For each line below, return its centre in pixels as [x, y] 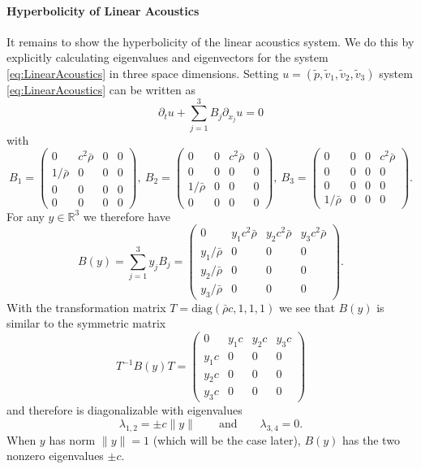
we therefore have [127, 216]
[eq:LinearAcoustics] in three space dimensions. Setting [143, 73]
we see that [307, 307]
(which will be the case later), [227, 439]
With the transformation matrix [86, 307]
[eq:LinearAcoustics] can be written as [101, 89]
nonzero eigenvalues [55, 456]
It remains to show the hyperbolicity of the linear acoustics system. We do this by [210, 41]
